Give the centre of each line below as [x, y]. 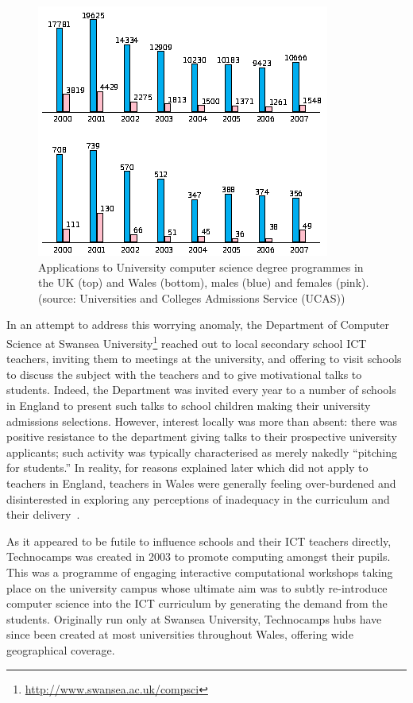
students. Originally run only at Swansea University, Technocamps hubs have [194, 618]
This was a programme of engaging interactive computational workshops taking [200, 572]
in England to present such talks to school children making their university [189, 405]
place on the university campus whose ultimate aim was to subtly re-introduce [197, 587]
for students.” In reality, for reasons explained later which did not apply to [187, 467]
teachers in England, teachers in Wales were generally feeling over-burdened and [201, 483]
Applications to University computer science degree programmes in [201, 267]
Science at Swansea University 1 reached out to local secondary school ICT [187, 342]
